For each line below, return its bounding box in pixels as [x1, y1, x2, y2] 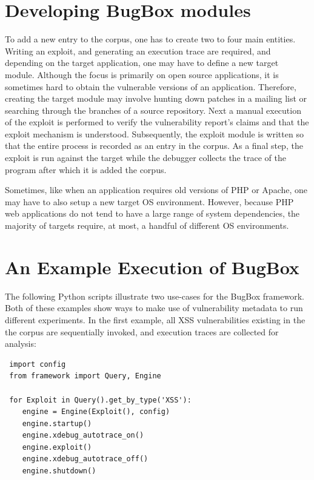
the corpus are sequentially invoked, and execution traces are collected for [5, 325, 279, 338]
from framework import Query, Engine [9, 372, 161, 381]
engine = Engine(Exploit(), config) [22, 407, 170, 416]
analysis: [5, 337, 36, 350]
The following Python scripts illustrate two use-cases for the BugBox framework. [5, 289, 304, 302]
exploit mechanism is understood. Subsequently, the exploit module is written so [5, 127, 304, 140]
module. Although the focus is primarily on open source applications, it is [5, 68, 279, 81]
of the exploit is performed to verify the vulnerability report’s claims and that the [5, 116, 309, 128]
